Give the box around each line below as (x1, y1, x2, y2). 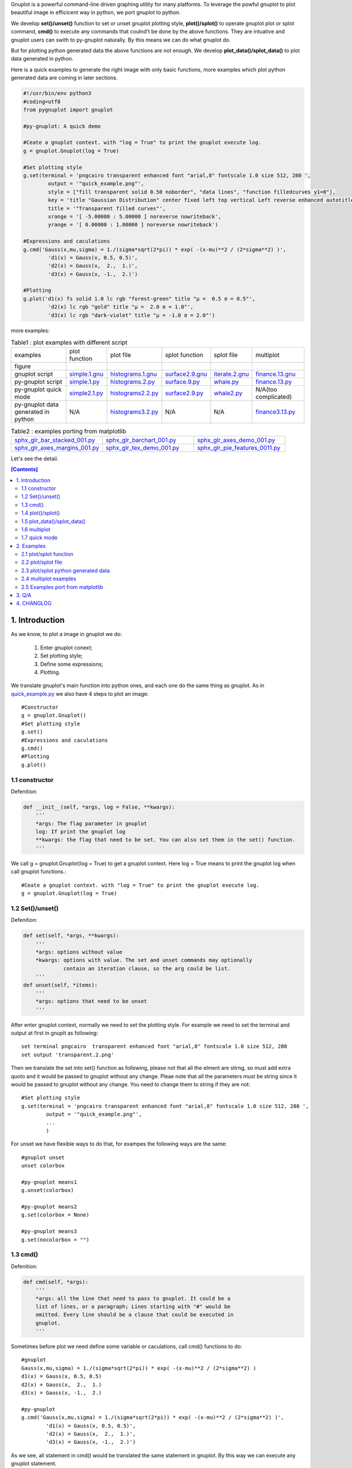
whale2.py (214, 389, 243, 398)
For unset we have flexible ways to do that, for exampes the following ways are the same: (11, 1140, 227, 1147)
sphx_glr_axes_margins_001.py (14, 443, 100, 452)
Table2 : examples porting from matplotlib (11, 427, 126, 435)
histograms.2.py (110, 378, 155, 386)
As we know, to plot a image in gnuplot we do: (11, 631, 123, 638)
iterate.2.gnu (214, 370, 249, 378)
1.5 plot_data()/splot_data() (21, 517, 86, 525)
